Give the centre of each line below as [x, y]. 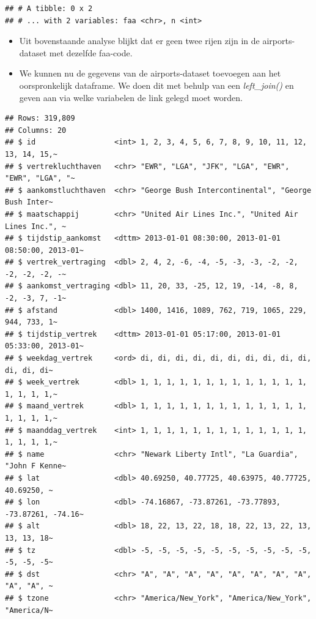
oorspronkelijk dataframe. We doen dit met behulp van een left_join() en [156, 85]
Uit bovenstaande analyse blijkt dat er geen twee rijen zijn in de [139, 41]
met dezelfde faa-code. [91, 52]
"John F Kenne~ [36, 466]
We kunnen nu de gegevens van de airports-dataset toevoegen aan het [150, 73]
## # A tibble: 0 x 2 [49, 9]
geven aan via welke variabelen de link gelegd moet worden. [131, 97]
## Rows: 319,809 [40, 118]
